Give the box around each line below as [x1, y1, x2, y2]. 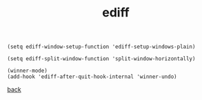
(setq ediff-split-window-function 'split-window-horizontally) [7, 55, 196, 62]
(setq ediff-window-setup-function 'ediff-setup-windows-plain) [7, 43, 196, 51]
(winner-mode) [7, 67, 48, 75]
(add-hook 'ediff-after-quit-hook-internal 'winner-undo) [7, 73, 177, 80]
